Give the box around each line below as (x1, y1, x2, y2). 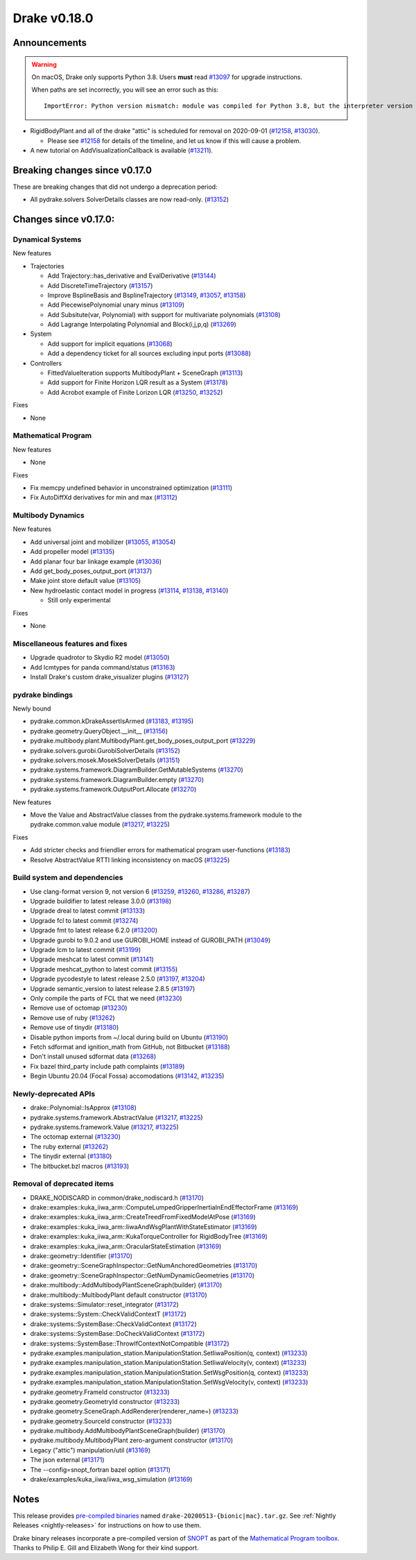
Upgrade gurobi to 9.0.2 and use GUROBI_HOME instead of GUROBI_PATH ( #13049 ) (30, 935, 270, 944)
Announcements (12, 37, 87, 49)
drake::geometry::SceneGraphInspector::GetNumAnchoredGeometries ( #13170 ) (30, 1262, 258, 1270)
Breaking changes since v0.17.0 (12, 164, 153, 176)
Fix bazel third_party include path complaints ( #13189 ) (30, 1062, 185, 1070)
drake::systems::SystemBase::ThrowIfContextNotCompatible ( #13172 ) (30, 1339, 229, 1348)
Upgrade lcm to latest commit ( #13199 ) (30, 945, 141, 953)
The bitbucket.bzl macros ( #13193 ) (30, 1162, 130, 1170)
